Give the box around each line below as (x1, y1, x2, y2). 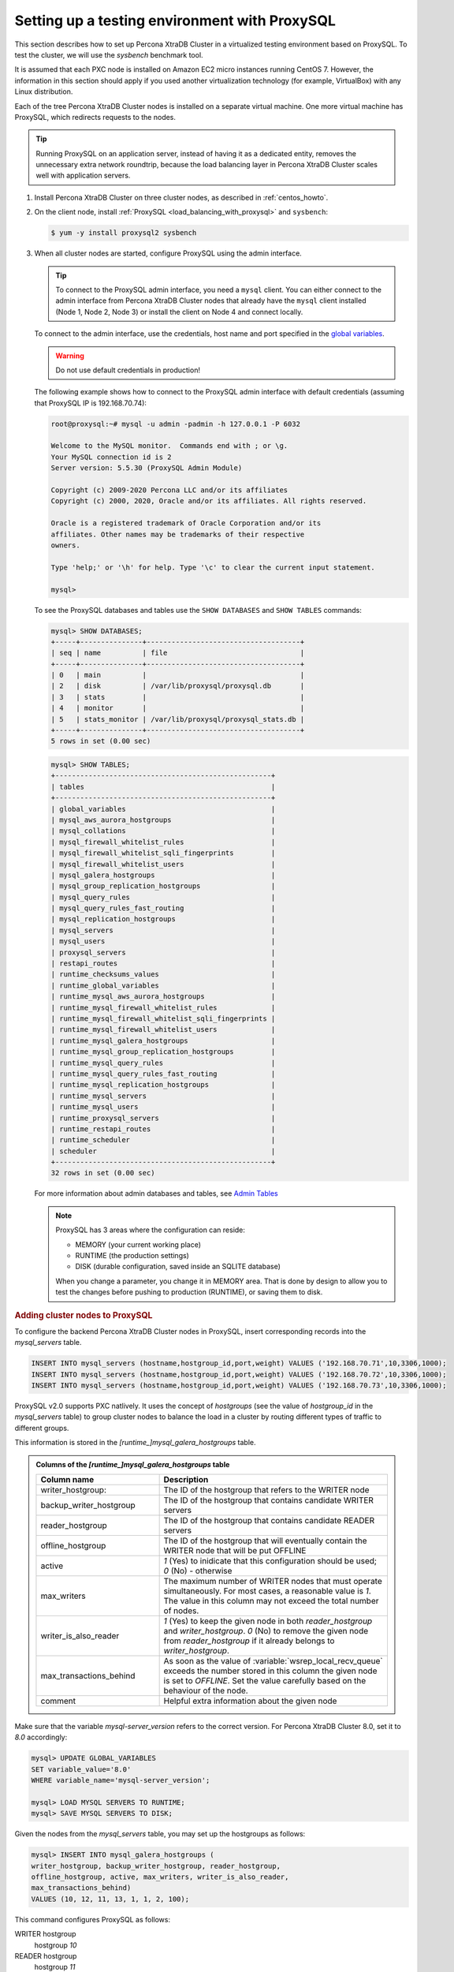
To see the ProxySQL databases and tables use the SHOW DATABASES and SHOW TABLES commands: (34, 605, 363, 614)
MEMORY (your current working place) (75, 1239, 201, 1249)
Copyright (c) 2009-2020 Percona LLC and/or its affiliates (50, 486, 288, 495)
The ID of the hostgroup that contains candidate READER (163, 1514, 374, 1526)
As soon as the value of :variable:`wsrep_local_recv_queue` (163, 1655, 383, 1666)
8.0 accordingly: (14, 1732, 68, 1742)
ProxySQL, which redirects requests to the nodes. (14, 112, 177, 121)
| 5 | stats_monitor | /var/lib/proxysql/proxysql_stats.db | (50, 715, 305, 723)
